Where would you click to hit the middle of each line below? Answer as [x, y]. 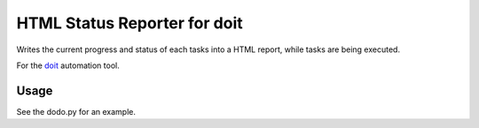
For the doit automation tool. [68, 65]
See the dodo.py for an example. [76, 111]
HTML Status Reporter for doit [130, 23]
